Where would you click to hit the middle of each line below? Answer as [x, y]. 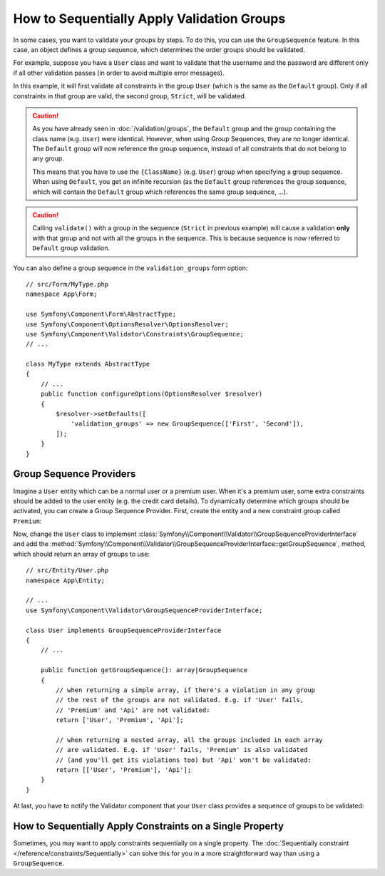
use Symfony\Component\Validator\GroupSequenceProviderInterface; [144, 610]
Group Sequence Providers [75, 474]
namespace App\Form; [62, 294]
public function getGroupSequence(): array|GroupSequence [144, 670]
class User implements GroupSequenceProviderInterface [124, 630]
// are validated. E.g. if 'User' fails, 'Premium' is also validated [182, 750]
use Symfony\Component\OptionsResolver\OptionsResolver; [128, 324]
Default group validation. [71, 248]
